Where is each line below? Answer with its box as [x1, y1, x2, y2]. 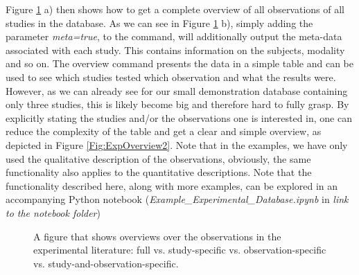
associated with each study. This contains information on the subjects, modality [6, 42, 345, 57]
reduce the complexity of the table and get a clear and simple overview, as [6, 124, 322, 139]
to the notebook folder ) [6, 205, 100, 220]
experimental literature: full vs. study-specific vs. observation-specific [33, 242, 326, 257]
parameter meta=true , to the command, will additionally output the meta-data [6, 29, 342, 44]
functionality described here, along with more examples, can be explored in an [6, 178, 338, 193]
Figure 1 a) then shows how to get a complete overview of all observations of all [6, 2, 345, 16]
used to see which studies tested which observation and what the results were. [6, 69, 336, 84]
